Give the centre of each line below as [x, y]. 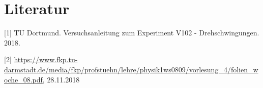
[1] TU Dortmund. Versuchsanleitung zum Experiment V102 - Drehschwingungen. [132, 33]
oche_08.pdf [23, 79]
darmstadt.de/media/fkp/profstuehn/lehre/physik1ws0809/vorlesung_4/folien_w [131, 69]
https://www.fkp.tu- [46, 59]
